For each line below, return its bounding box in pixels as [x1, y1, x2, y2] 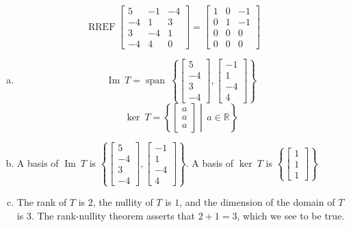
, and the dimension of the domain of [179, 195, 335, 209]
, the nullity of [92, 195, 153, 209]
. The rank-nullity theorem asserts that [31, 208, 195, 222]
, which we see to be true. [237, 208, 345, 222]
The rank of [16, 195, 67, 209]
